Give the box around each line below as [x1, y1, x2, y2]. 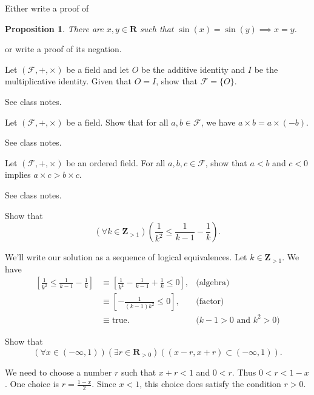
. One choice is [5, 377, 59, 390]
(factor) [196, 297, 224, 306]
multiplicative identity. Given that [5, 75, 132, 87]
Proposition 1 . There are [5, 22, 104, 35]
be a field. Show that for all [66, 115, 169, 128]
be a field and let [66, 62, 129, 75]
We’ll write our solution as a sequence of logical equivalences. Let [5, 251, 247, 263]
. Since [92, 377, 116, 390]
